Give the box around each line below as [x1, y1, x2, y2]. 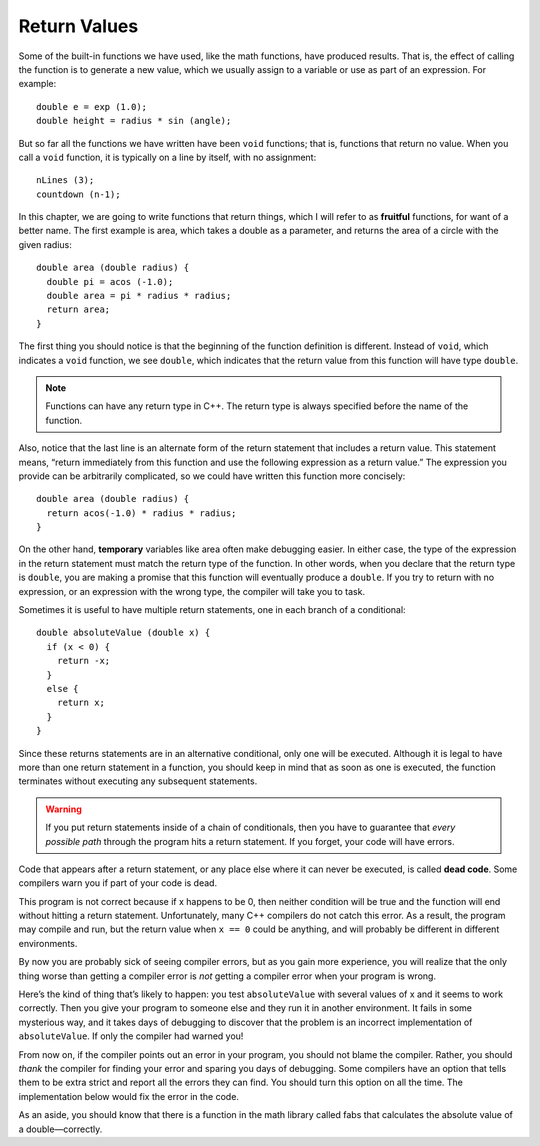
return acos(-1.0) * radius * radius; [46, 507, 237, 519]
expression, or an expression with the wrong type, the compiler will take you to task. [18, 585, 365, 597]
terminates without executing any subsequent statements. [18, 775, 258, 787]
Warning [45, 803, 82, 815]
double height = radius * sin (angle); [36, 115, 232, 127]
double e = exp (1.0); [36, 101, 148, 112]
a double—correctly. [18, 1123, 103, 1135]
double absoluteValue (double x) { [36, 627, 211, 639]
